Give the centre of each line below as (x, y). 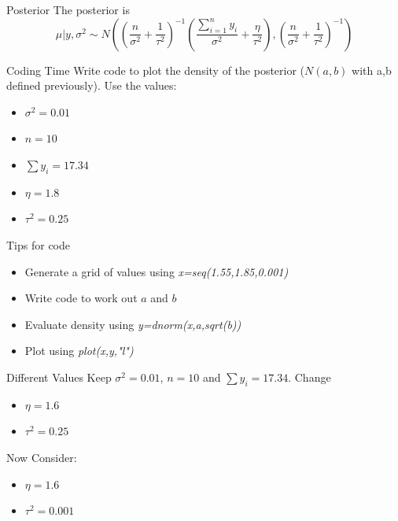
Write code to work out (81, 298)
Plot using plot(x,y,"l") (79, 351)
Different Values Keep (59, 377)
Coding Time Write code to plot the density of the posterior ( (156, 70)
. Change (310, 377)
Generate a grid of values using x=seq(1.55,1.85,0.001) (157, 271)
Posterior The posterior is (68, 9)
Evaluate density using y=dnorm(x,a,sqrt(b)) (133, 324)
